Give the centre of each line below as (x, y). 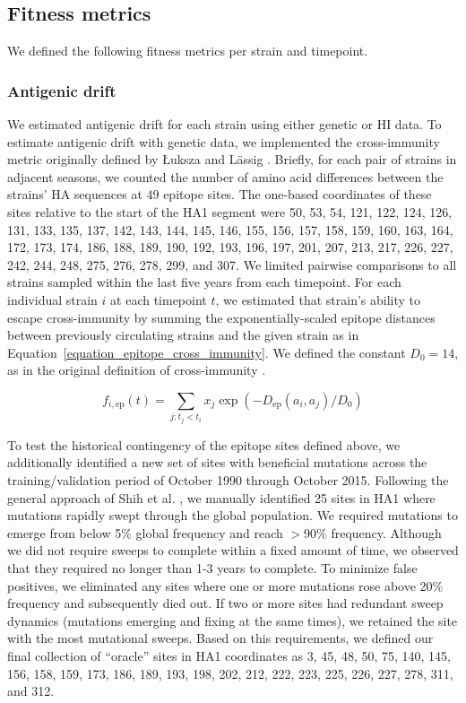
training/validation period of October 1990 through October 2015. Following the (228, 480)
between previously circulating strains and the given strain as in (183, 335)
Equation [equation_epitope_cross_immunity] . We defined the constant (207, 352)
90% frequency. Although (373, 532)
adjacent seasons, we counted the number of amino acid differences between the (225, 176)
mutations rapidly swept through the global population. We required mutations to (233, 515)
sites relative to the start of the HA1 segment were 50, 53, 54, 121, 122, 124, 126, (230, 211)
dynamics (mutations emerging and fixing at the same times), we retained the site (233, 620)
